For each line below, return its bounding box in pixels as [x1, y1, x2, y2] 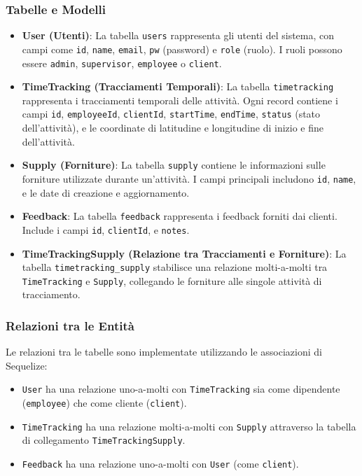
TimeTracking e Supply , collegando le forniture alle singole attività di [22, 273, 322, 288]
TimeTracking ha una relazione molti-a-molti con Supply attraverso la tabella [22, 419, 356, 433]
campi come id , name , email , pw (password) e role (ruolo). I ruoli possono [22, 41, 342, 56]
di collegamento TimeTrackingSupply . [22, 433, 186, 447]
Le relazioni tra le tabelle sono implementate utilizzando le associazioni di [6, 344, 322, 359]
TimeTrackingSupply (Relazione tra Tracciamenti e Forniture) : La [22, 246, 347, 260]
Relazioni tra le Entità [6, 316, 134, 334]
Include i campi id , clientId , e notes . [22, 222, 190, 237]
